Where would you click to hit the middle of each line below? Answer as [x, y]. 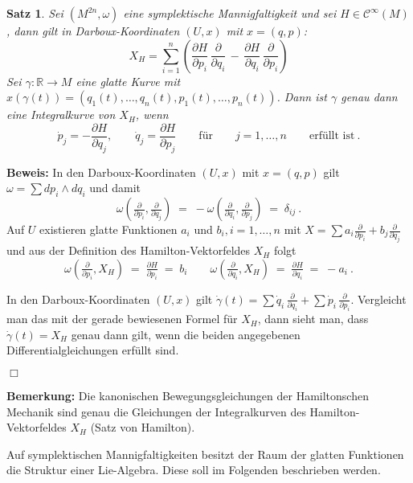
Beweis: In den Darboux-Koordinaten [101, 172]
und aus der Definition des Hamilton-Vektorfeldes [129, 250]
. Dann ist [302, 97]
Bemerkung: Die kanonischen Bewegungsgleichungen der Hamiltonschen [188, 395]
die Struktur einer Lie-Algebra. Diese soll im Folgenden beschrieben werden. [194, 470]
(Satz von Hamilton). [143, 427]
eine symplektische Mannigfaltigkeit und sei [230, 13]
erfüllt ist [332, 136]
